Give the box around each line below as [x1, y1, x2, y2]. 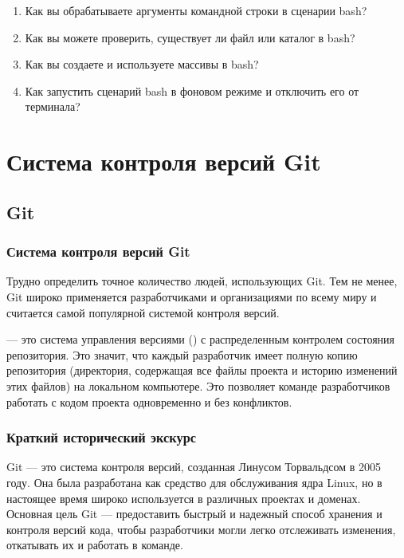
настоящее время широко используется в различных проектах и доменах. [6, 489, 361, 506]
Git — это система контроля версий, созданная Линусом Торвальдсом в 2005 [6, 458, 381, 475]
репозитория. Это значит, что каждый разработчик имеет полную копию [6, 346, 358, 363]
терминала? [25, 98, 80, 115]
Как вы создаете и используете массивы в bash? [25, 56, 259, 73]
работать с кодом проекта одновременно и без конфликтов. [6, 393, 292, 410]
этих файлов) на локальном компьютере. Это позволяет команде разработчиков [6, 377, 390, 394]
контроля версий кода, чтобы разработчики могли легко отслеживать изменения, [6, 521, 396, 537]
